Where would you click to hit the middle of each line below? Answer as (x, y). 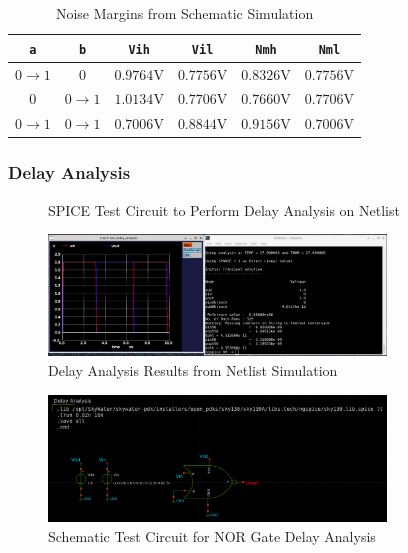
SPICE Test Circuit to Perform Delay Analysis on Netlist (224, 209)
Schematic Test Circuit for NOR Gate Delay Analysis (212, 535)
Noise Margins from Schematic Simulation (184, 13)
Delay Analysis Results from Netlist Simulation (193, 369)
